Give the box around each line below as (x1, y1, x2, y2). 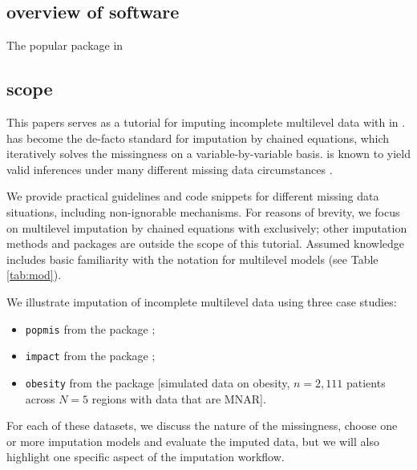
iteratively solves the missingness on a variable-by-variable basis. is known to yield (6, 145, 411, 162)
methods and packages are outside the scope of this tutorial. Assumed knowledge (6, 235, 405, 252)
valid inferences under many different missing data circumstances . (6, 160, 333, 177)
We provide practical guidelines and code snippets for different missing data (6, 188, 379, 205)
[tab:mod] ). (6, 266, 62, 283)
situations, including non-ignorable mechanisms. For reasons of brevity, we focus (6, 203, 400, 220)
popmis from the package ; (25, 320, 156, 337)
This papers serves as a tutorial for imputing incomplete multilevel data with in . (6, 114, 406, 130)
